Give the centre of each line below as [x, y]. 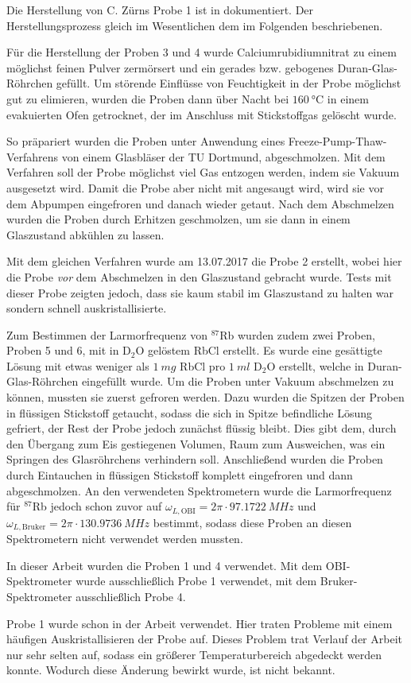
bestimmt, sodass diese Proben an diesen [252, 522]
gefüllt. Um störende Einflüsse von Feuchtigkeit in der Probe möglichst [229, 83]
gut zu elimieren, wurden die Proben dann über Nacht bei [148, 98]
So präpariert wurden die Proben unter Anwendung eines [146, 141]
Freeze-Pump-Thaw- [337, 141]
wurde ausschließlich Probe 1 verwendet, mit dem [196, 581]
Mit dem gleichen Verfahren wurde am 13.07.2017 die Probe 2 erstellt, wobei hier [204, 261]
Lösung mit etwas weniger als [78, 365]
